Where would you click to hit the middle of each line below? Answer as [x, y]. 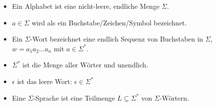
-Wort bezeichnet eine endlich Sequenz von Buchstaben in [117, 39]
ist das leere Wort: [45, 81]
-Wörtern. [174, 97]
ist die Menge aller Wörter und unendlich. [85, 65]
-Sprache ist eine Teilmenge [74, 97]
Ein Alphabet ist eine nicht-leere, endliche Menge [86, 6]
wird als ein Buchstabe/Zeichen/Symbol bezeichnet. [109, 22]
